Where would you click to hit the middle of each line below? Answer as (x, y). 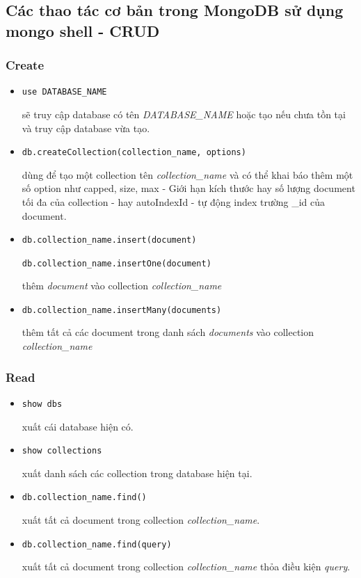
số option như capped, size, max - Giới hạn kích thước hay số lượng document (188, 188)
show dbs (42, 404)
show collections (62, 451)
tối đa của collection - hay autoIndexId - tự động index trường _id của (174, 202)
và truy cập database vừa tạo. (86, 128)
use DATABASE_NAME (64, 92)
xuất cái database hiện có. (78, 426)
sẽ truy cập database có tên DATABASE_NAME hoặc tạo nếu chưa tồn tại (184, 114)
